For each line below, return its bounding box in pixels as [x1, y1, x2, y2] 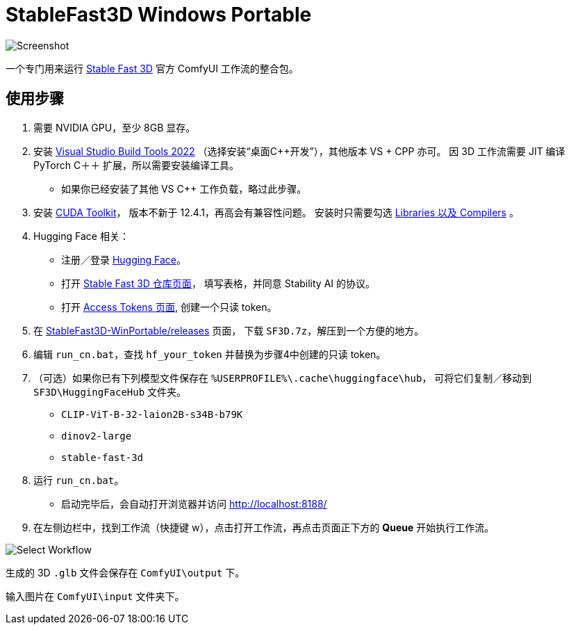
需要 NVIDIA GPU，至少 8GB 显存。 [33, 121, 196, 134]
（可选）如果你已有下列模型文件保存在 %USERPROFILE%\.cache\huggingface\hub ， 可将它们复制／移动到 [33, 371, 532, 384]
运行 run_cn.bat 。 [33, 474, 124, 486]
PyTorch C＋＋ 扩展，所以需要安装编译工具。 [33, 159, 240, 171]
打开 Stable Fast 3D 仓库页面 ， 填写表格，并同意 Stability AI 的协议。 [61, 277, 376, 289]
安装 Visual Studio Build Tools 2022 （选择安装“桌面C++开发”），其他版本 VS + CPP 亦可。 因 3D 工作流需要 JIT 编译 [33, 145, 565, 157]
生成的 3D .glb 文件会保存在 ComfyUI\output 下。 [6, 566, 245, 579]
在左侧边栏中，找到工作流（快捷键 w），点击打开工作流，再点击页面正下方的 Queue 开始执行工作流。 [33, 521, 495, 533]
